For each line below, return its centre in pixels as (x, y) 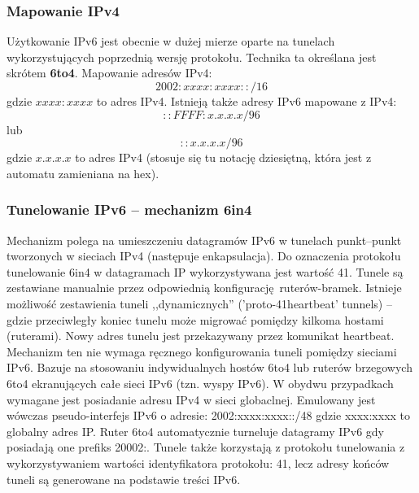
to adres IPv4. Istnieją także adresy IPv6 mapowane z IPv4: (247, 101)
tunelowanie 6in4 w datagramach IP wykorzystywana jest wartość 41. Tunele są (205, 271)
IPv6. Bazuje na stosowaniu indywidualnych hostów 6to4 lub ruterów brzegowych (209, 367)
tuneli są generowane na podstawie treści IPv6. (124, 479)
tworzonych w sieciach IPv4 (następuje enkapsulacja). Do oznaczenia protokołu (204, 256)
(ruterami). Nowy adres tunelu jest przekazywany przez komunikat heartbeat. (201, 336)
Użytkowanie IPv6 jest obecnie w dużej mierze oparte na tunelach (171, 41)
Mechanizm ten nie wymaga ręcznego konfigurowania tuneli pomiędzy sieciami (202, 351)
